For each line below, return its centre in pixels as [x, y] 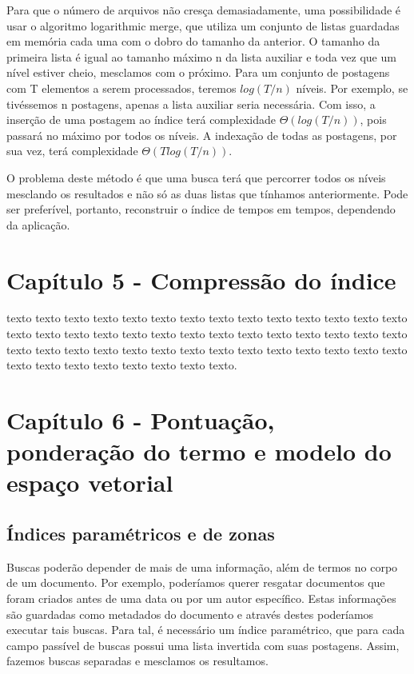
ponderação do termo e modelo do [199, 451]
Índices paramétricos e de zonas [141, 533]
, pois [373, 120]
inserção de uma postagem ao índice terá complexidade [141, 120]
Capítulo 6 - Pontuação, [141, 420]
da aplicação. [38, 224]
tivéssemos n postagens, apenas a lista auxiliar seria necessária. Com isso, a [191, 104]
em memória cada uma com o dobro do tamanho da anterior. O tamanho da [193, 41]
